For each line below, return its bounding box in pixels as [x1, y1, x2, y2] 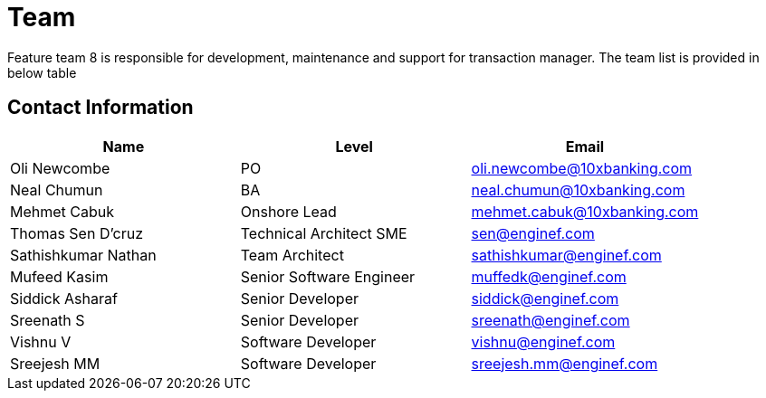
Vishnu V [10, 332, 72, 351]
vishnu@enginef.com [471, 332, 616, 351]
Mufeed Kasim [10, 267, 109, 286]
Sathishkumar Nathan [10, 245, 157, 264]
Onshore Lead [240, 202, 337, 221]
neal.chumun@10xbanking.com [471, 180, 685, 199]
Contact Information [7, 96, 194, 119]
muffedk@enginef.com [471, 267, 627, 286]
